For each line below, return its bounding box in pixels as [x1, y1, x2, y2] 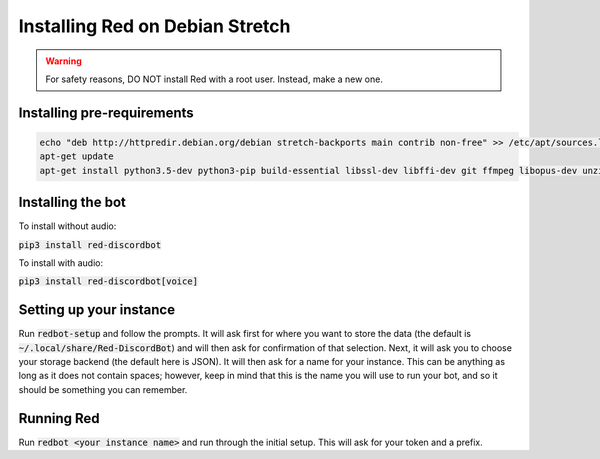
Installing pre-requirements [18, 104, 194, 121]
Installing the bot [18, 194, 127, 211]
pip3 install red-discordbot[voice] [18, 276, 199, 287]
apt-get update [39, 151, 114, 162]
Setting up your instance [18, 301, 175, 319]
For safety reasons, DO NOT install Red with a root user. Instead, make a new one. [45, 73, 384, 85]
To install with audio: [18, 257, 104, 269]
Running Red [18, 410, 100, 427]
